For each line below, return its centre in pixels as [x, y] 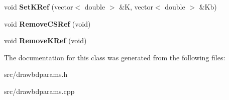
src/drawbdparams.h [36, 74]
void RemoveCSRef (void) [47, 23]
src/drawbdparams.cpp [39, 91]
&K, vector [136, 7]
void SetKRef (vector [39, 7]
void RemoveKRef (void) [45, 40]
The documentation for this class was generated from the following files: [115, 57]
